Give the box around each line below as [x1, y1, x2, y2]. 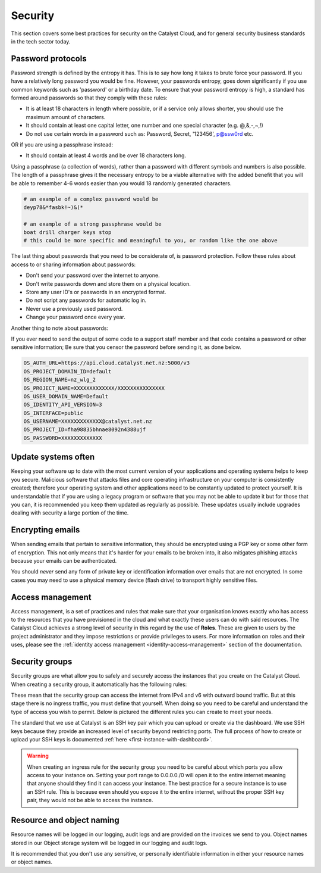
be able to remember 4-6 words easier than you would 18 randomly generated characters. [11, 179, 232, 187]
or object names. [11, 858, 53, 866]
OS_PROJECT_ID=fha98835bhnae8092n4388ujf [23, 426, 146, 433]
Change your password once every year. [26, 313, 126, 321]
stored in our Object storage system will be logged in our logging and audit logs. [11, 839, 207, 846]
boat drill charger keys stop [23, 229, 112, 236]
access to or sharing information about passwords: [11, 261, 136, 268]
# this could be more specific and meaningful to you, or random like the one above [23, 237, 278, 244]
